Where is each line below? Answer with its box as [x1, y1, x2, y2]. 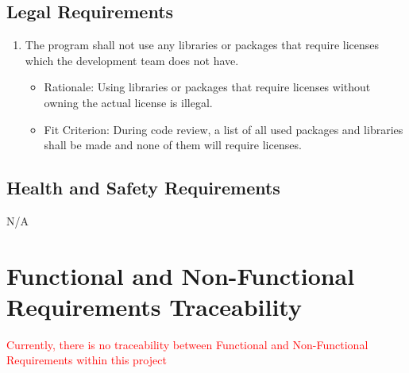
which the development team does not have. [25, 52, 239, 68]
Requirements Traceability [6, 290, 302, 322]
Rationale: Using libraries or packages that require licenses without [44, 79, 371, 95]
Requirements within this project [6, 352, 167, 368]
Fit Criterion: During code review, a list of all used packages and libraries [44, 121, 403, 137]
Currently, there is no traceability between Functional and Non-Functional [6, 336, 368, 352]
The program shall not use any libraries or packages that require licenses [25, 37, 380, 53]
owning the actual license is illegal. [44, 94, 213, 110]
